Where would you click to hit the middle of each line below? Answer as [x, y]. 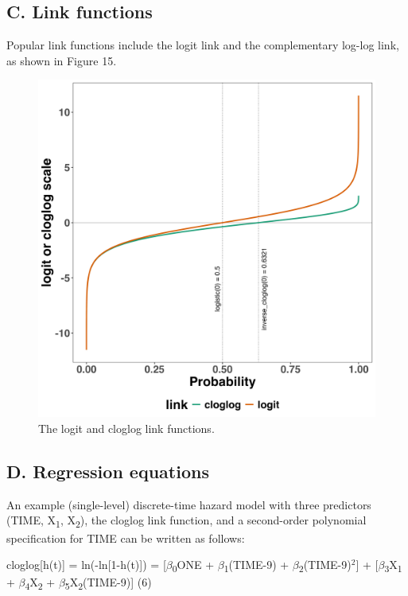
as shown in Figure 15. [62, 60]
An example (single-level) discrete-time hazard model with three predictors [189, 504]
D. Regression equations [108, 471]
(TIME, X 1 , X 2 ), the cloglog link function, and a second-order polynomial [187, 521]
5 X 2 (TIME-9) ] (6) [108, 583]
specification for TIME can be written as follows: [126, 538]
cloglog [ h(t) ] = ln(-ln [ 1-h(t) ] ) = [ [86, 565]
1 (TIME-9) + [256, 565]
